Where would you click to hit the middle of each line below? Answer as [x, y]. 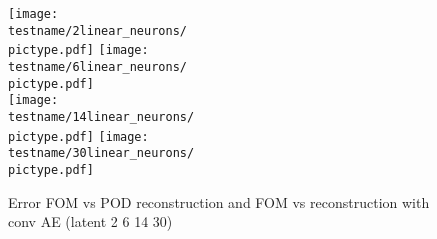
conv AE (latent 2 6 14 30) [90, 221]
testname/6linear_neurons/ [97, 66]
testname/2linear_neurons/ [97, 30]
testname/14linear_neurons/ [101, 116]
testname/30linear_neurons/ [101, 153]
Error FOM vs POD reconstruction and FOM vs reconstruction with [219, 201]
